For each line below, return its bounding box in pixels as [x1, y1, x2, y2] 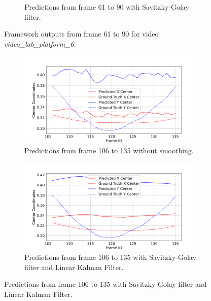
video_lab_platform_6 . [4, 38, 76, 49]
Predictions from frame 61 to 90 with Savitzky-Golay [24, 2, 189, 12]
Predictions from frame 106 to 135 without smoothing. [24, 145, 194, 155]
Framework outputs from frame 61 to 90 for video [4, 28, 159, 39]
